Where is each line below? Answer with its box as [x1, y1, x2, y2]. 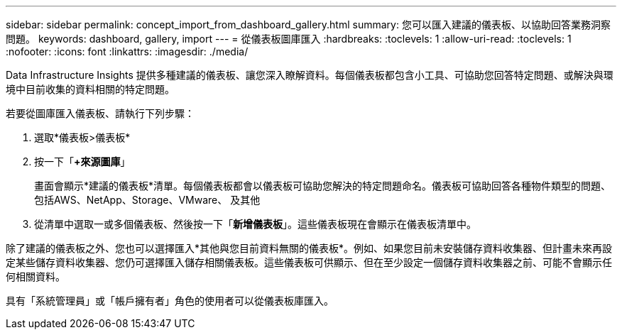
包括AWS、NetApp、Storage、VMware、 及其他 [34, 194, 261, 206]
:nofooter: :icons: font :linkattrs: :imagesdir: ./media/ [6, 45, 249, 57]
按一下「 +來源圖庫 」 [34, 155, 131, 167]
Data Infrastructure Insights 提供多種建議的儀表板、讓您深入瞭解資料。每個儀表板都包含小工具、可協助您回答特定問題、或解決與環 [6, 69, 613, 81]
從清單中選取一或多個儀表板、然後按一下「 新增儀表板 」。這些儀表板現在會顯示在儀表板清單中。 [34, 218, 476, 230]
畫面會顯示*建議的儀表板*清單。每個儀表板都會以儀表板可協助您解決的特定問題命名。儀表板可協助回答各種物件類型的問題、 [34, 180, 611, 192]
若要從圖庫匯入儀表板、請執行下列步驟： [6, 107, 195, 119]
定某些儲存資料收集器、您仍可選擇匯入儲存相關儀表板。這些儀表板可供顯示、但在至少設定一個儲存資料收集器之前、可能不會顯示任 [6, 256, 612, 268]
